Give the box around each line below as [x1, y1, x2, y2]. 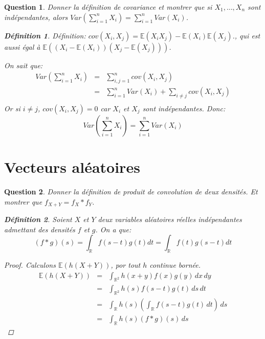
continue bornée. [149, 260, 201, 270]
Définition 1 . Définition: [4, 30, 86, 41]
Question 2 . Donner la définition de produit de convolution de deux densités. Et [4, 186, 258, 196]
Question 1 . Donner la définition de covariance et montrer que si [4, 2, 212, 12]
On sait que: [4, 59, 43, 70]
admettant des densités [4, 224, 75, 234]
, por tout [111, 260, 141, 270]
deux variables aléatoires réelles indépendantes [98, 214, 242, 225]
